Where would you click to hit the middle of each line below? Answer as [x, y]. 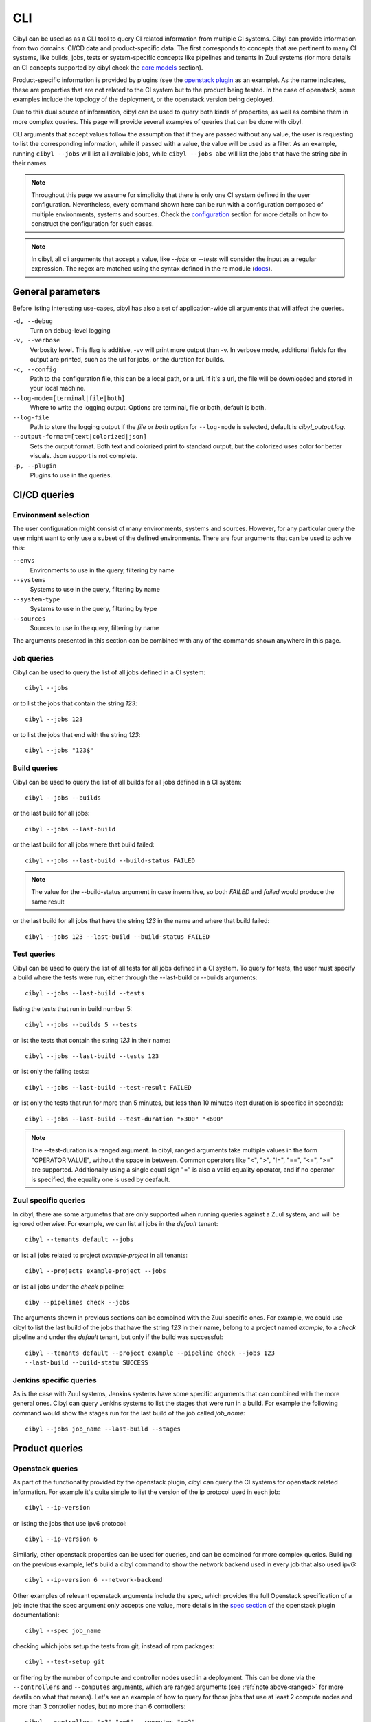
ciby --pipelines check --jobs [78, 1302]
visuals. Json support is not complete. [84, 456]
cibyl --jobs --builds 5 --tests [81, 1025]
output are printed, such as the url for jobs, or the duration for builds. [127, 360]
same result [48, 902]
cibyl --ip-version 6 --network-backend [94, 1580]
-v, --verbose [36, 340]
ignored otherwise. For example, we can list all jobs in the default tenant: [115, 1224]
